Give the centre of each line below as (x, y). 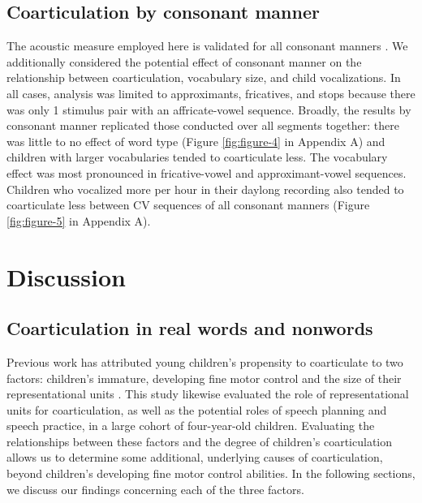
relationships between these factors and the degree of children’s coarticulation (200, 441)
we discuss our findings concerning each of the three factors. (155, 489)
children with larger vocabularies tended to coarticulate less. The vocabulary (197, 157)
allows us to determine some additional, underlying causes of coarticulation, (195, 457)
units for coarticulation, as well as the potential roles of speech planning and (197, 409)
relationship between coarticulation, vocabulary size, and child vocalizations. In (204, 77)
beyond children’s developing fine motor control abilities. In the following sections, (211, 473)
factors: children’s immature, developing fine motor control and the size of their (204, 378)
